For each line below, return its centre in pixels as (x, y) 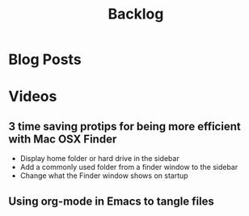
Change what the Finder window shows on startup (104, 176)
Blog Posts (45, 59)
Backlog (136, 14)
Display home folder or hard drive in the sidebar (99, 159)
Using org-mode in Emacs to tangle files (111, 201)
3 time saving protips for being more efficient (124, 126)
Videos (33, 97)
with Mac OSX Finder (63, 139)
